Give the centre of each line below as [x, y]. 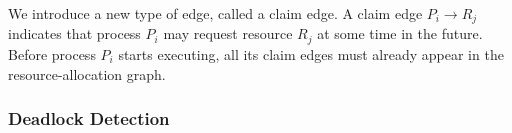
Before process [52, 53]
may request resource [228, 33]
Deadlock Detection [89, 118]
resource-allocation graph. [87, 73]
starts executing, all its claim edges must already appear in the [311, 53]
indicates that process [74, 33]
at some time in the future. [400, 33]
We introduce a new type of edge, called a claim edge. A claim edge [215, 13]
